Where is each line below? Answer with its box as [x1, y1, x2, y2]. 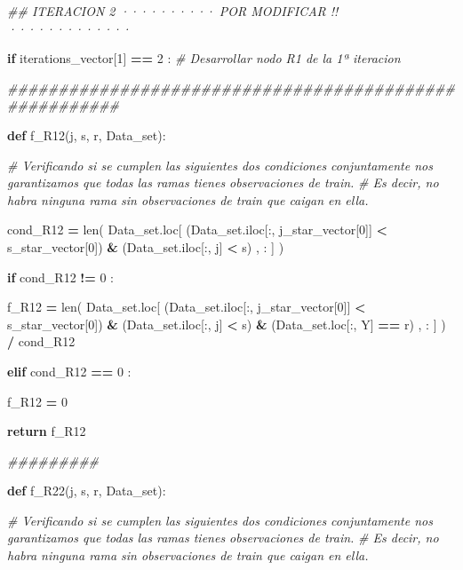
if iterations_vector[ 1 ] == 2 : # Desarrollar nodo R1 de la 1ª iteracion [7, 49, 401, 67]
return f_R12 [7, 422, 86, 440]
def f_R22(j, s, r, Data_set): [7, 481, 166, 500]
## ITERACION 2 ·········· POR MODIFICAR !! [7, 2, 339, 20]
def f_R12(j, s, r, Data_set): [7, 125, 166, 144]
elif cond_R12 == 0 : [7, 361, 132, 380]
